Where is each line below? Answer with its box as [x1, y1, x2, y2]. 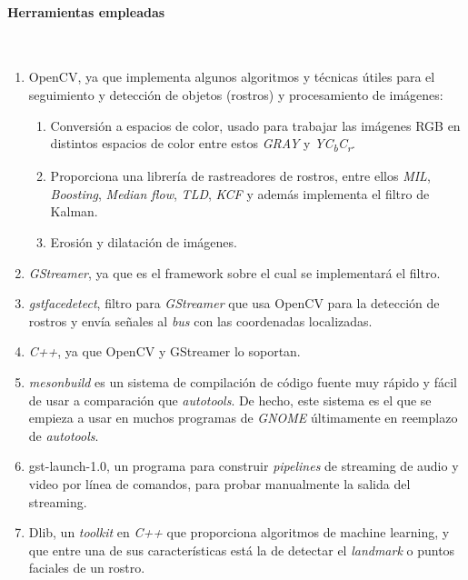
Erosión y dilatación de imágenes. [50, 233, 237, 252]
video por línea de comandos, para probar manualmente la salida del [28, 475, 411, 494]
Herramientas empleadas [7, 2, 165, 21]
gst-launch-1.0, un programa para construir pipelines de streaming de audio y [28, 456, 459, 475]
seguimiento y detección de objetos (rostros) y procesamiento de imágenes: [28, 85, 443, 104]
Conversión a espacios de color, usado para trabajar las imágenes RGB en [50, 115, 461, 135]
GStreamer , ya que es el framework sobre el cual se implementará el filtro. [28, 263, 441, 282]
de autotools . [28, 425, 99, 445]
